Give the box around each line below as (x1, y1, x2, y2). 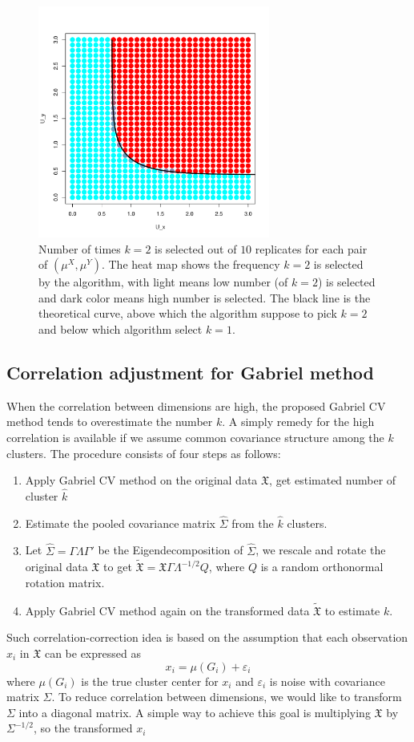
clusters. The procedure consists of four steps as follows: (6, 444, 281, 461)
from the (231, 514, 274, 531)
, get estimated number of (269, 472, 396, 489)
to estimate (324, 602, 380, 618)
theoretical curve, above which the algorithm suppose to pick (38, 305, 337, 322)
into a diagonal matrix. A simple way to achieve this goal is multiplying (18, 703, 371, 720)
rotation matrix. (25, 574, 105, 590)
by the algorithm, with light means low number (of (38, 274, 288, 290)
